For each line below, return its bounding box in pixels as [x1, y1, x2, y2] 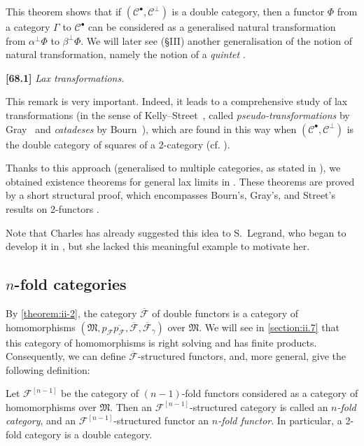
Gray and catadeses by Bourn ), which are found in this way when [6, 121, 297, 136]
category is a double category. [24, 427, 153, 442]
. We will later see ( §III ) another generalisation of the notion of [80, 33, 353, 48]
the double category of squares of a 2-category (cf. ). [6, 137, 230, 151]
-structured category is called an [190, 399, 328, 414]
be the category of [61, 386, 139, 400]
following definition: [6, 362, 90, 377]
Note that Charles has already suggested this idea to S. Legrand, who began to [6, 225, 346, 239]
